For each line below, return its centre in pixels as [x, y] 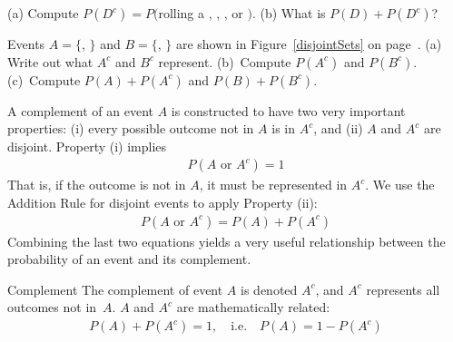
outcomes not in [52, 307]
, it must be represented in [273, 185]
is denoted [269, 289]
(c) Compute [44, 79]
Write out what [50, 61]
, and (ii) [338, 128]
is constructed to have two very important [288, 110]
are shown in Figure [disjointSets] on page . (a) [309, 44]
